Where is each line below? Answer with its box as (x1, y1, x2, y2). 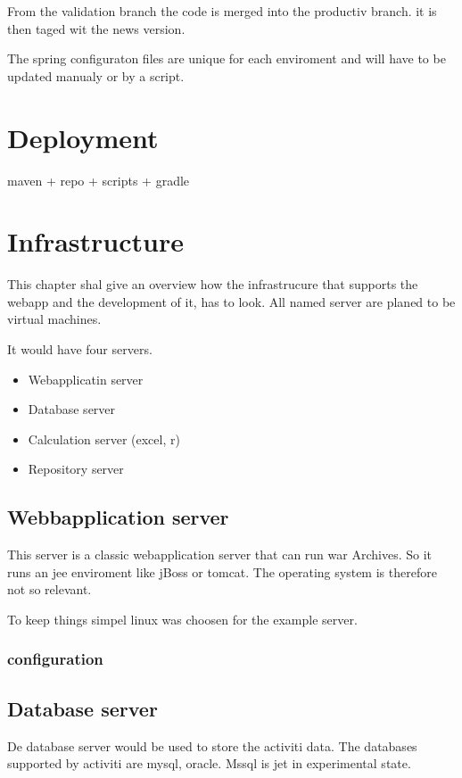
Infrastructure (7, 223, 184, 260)
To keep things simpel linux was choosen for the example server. (7, 609, 358, 628)
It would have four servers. (7, 340, 153, 358)
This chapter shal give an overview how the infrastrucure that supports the (7, 275, 418, 294)
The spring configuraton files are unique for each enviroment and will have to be (7, 49, 446, 68)
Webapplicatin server (28, 369, 144, 388)
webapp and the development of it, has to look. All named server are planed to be (7, 292, 456, 310)
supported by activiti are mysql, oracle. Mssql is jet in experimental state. (7, 754, 411, 773)
